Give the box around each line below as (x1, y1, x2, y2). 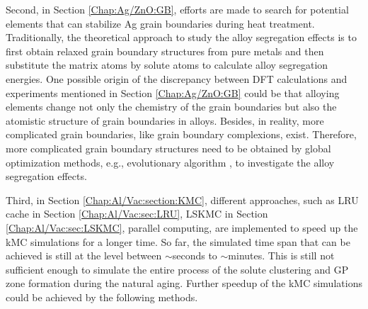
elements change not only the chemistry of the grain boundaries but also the (6, 99, 337, 114)
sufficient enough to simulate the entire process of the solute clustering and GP (6, 262, 349, 276)
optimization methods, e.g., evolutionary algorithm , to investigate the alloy (6, 154, 335, 169)
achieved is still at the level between (6, 248, 162, 263)
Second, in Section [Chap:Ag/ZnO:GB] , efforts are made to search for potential (6, 2, 349, 16)
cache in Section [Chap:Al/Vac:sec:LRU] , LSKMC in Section (6, 206, 268, 221)
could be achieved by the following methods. (6, 289, 198, 304)
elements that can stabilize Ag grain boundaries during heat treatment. (6, 16, 315, 30)
